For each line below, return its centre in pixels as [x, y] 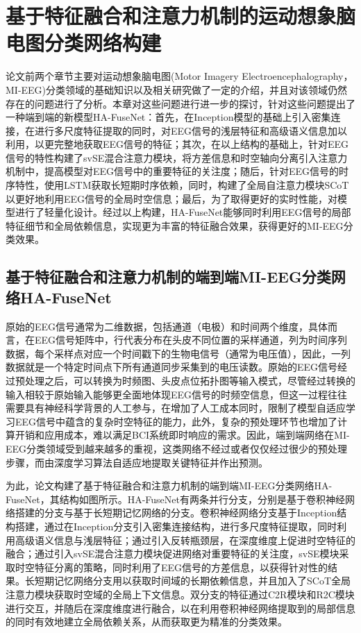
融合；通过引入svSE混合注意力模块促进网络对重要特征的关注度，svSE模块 [173, 554]
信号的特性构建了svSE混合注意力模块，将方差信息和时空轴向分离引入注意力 [177, 157]
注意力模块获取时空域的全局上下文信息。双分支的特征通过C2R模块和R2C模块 [180, 594]
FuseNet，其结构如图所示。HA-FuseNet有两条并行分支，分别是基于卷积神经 [175, 499]
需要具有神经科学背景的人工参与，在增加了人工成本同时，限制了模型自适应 [176, 408]
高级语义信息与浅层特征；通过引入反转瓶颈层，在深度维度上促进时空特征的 [185, 540]
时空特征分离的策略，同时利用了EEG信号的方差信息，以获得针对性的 [171, 567]
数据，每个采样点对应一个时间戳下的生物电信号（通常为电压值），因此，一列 [178, 353]
